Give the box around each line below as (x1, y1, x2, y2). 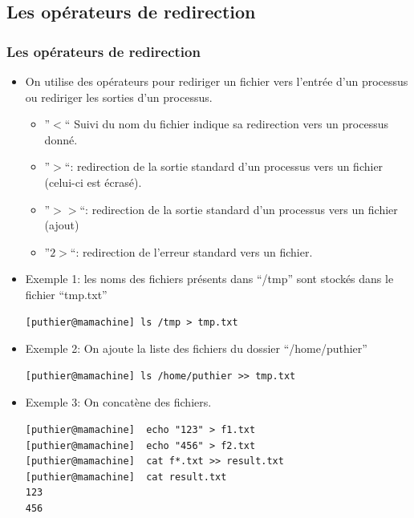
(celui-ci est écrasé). (44, 173, 142, 190)
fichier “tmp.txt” (25, 285, 108, 302)
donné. (44, 131, 78, 148)
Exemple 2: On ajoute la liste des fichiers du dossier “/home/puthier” (25, 340, 367, 357)
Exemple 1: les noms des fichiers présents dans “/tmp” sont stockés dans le (25, 270, 394, 287)
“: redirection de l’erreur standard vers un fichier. (70, 243, 313, 260)
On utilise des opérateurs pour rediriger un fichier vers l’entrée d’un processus (25, 73, 408, 89)
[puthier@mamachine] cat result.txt (25, 471, 227, 483)
